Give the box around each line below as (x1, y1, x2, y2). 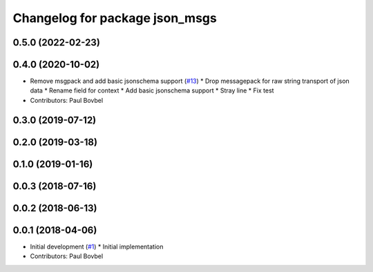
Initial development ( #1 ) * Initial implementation (30, 242, 164, 251)
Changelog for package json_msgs (12, 10, 217, 26)
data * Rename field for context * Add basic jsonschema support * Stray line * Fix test (30, 86, 274, 95)
